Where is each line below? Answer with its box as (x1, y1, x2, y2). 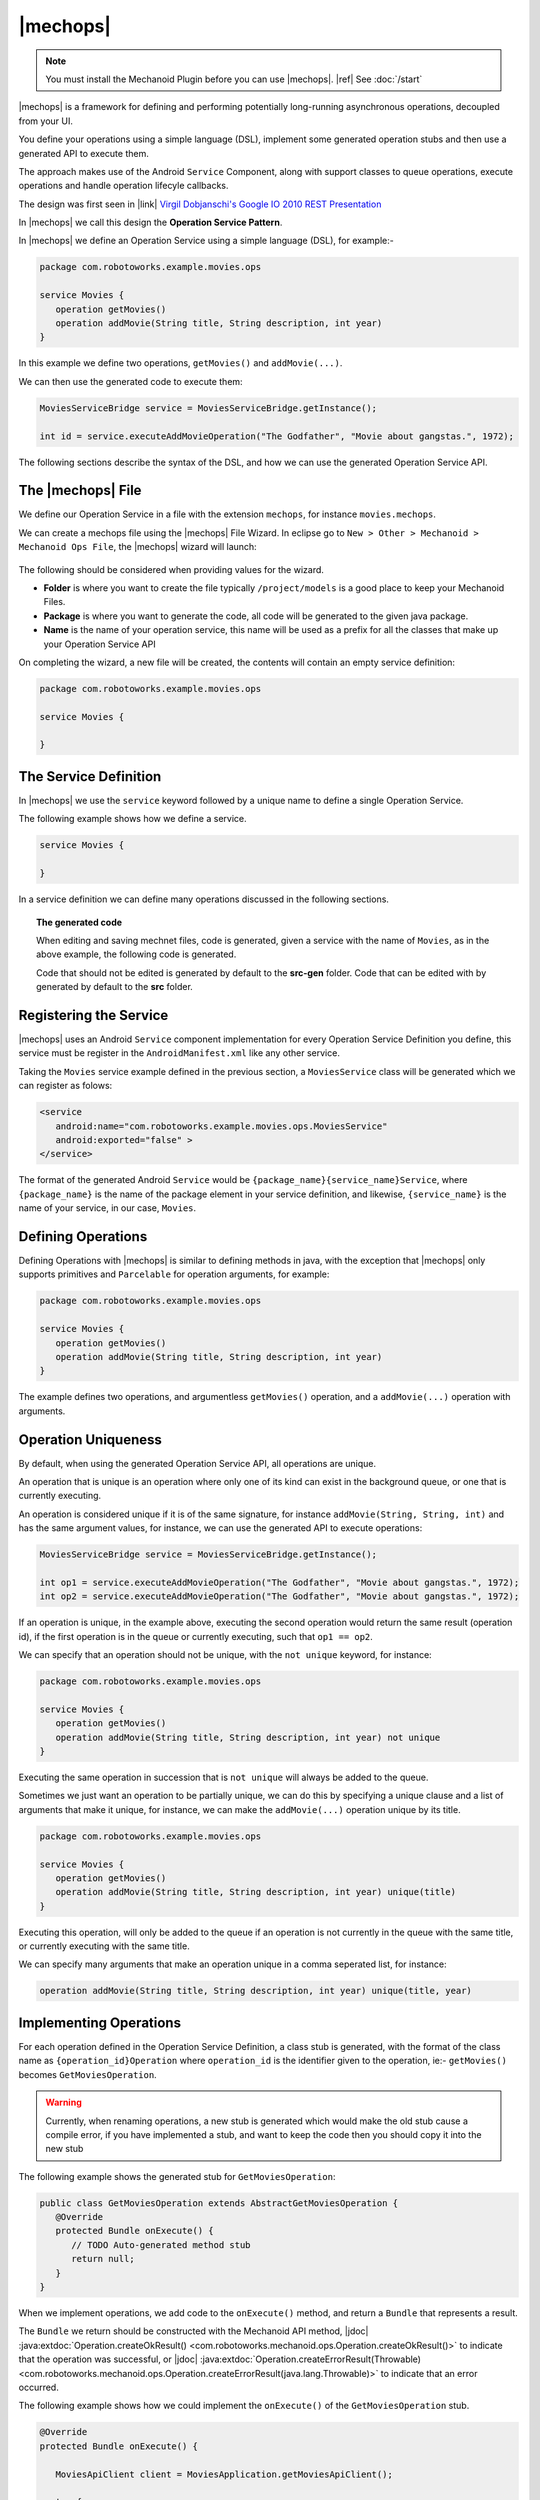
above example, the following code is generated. (36, 948, 237, 960)
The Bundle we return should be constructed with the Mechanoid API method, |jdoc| (18, 2325, 369, 2337)
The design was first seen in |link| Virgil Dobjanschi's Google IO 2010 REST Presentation (18, 198, 382, 210)
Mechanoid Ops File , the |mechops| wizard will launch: (18, 541, 257, 553)
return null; (71, 2253, 135, 2265)
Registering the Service (18, 1006, 169, 1024)
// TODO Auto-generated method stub (71, 2239, 251, 2250)
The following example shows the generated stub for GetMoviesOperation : (18, 2170, 336, 2182)
